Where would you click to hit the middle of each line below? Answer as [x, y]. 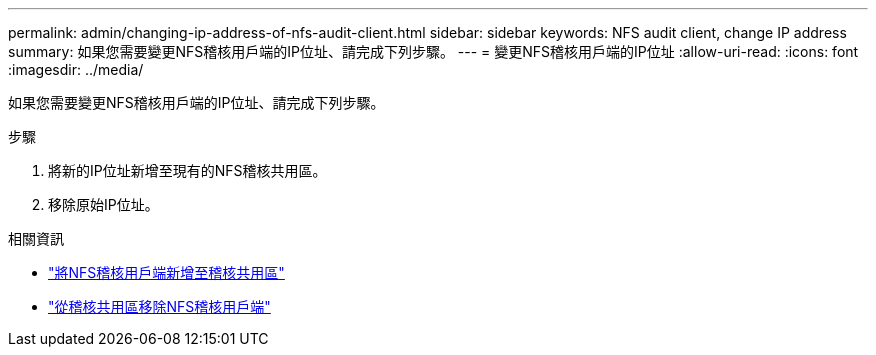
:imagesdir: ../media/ [76, 69]
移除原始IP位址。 [103, 204]
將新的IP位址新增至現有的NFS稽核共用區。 [187, 170]
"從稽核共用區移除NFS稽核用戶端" [159, 306]
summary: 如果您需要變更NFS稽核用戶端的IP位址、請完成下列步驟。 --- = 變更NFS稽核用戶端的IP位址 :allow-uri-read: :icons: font [433, 51]
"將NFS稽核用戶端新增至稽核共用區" [166, 272]
